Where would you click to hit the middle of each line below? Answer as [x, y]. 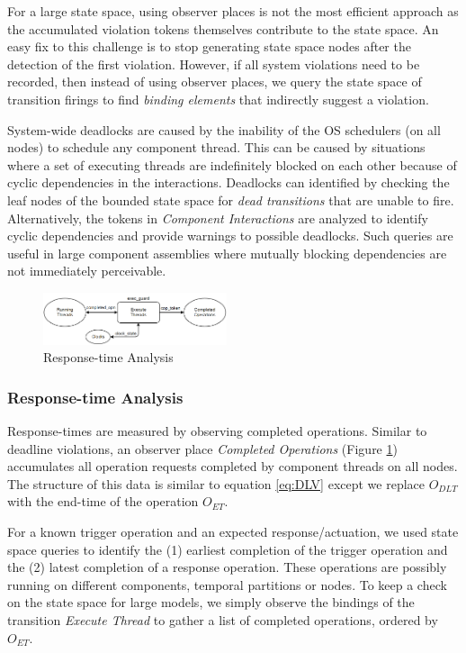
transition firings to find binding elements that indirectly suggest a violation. [218, 99]
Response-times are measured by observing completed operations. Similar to [217, 431]
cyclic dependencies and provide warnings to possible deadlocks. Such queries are [230, 236]
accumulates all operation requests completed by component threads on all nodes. [233, 466]
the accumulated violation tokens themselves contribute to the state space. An [223, 28]
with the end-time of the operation [103, 501]
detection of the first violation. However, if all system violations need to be [214, 63]
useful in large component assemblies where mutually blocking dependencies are [227, 253]
